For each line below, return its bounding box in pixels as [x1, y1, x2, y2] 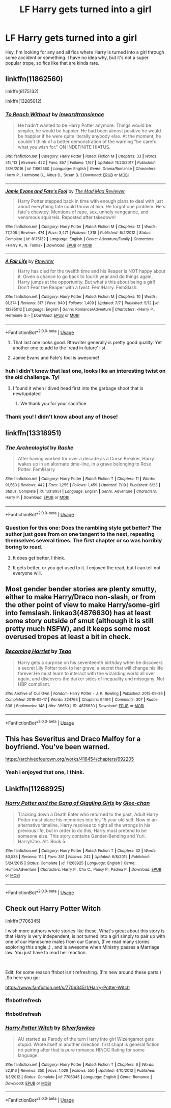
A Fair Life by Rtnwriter [5, 258, 54, 264]
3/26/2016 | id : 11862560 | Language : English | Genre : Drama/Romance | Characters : [5, 167, 157, 172]
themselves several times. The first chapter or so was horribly [5, 537, 162, 544]
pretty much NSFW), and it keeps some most [5, 625, 150, 633]
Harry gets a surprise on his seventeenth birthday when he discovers [17, 659, 163, 666]
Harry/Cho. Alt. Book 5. [17, 838, 67, 844]
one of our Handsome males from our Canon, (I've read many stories [5, 938, 150, 945]
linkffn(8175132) [5, 88, 39, 94]
